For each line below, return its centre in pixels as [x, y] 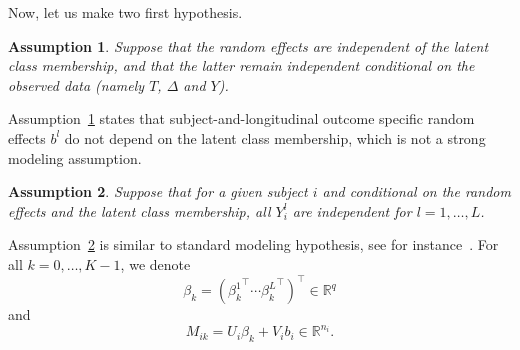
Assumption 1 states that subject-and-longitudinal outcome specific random [241, 118]
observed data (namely [76, 84]
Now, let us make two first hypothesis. [125, 12]
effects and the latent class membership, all [139, 210]
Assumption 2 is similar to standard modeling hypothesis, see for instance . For [253, 244]
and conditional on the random [416, 191]
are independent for [352, 210]
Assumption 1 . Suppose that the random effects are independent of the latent [248, 45]
